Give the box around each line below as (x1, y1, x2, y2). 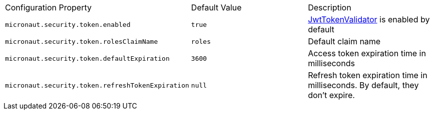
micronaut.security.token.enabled (5, 20, 131, 28)
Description (308, 2, 351, 12)
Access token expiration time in (308, 48, 426, 58)
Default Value (191, 2, 242, 12)
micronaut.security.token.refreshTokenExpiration (5, 81, 189, 89)
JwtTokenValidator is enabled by (308, 14, 430, 24)
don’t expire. (308, 90, 355, 100)
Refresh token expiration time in (308, 70, 427, 80)
